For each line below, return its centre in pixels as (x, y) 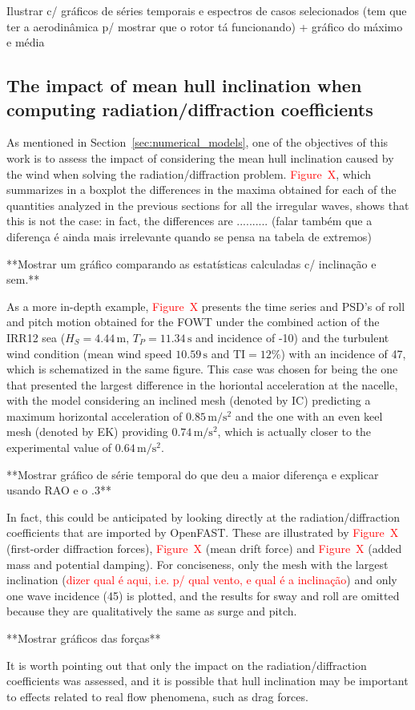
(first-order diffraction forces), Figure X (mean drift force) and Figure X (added (204, 549)
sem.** (23, 279)
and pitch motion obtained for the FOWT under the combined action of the (193, 322)
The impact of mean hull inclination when (184, 85)
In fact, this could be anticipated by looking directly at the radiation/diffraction (203, 516)
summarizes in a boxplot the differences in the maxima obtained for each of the (201, 190)
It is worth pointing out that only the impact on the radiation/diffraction (187, 665)
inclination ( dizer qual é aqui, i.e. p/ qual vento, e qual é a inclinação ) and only (202, 580)
